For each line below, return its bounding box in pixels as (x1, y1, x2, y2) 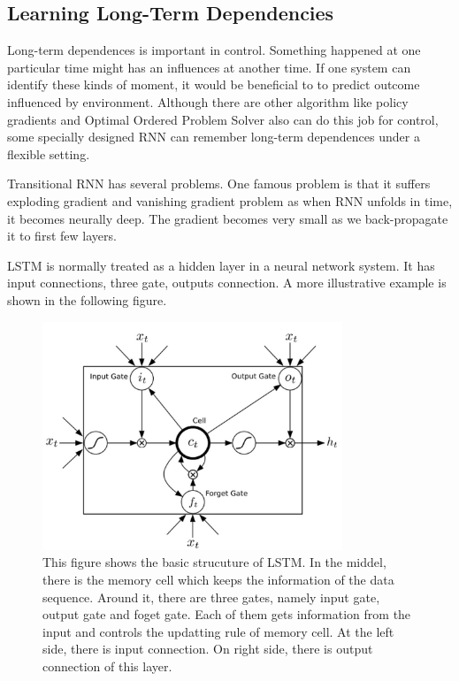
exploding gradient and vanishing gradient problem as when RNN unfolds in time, (7, 191, 453, 210)
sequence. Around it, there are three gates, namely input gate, (42, 587, 380, 606)
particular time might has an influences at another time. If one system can (7, 57, 411, 76)
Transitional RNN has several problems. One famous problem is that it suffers (7, 174, 431, 193)
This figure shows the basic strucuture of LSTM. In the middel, (42, 553, 386, 571)
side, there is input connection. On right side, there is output (42, 639, 373, 658)
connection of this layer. (42, 657, 172, 676)
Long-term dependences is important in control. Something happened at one (7, 41, 421, 59)
